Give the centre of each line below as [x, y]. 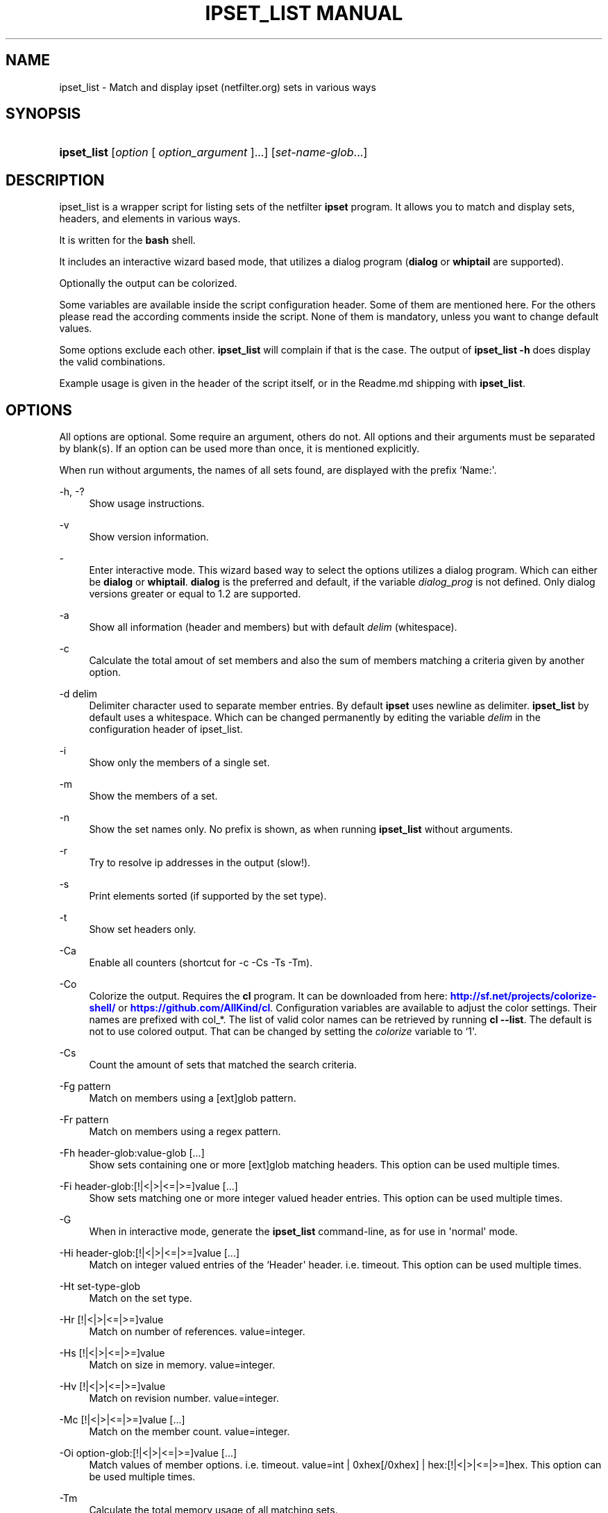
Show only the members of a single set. [179, 763]
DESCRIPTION [55, 180]
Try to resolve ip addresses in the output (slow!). [200, 863]
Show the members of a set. [153, 796]
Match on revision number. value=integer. [184, 1398]
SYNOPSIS [43, 114]
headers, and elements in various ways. [150, 219]
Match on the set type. [141, 1298]
